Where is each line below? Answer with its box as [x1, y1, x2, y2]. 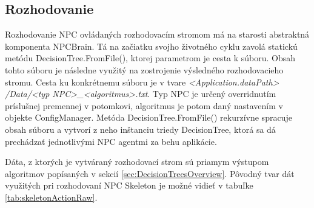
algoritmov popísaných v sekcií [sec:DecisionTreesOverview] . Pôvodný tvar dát [5, 167, 295, 179]
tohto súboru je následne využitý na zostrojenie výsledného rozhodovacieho [5, 63, 284, 76]
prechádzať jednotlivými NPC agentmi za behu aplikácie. [5, 135, 217, 147]
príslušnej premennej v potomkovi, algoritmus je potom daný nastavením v [5, 99, 283, 112]
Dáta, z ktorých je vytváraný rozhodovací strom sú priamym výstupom [5, 155, 269, 168]
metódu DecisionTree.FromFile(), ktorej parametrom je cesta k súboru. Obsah [5, 52, 296, 64]
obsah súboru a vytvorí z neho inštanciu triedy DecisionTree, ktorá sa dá [5, 122, 276, 135]
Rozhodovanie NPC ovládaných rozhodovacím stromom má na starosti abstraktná [5, 28, 310, 41]
